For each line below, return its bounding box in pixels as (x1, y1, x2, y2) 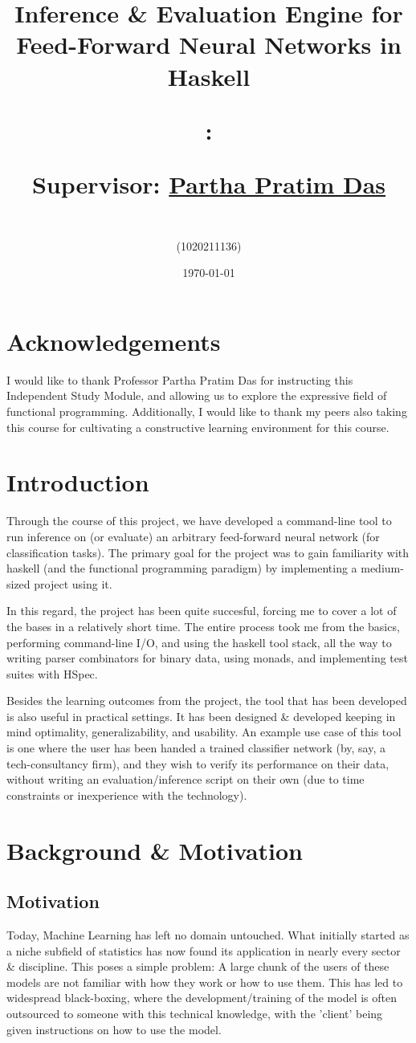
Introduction (6, 466, 149, 499)
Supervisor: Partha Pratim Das (31, 167, 386, 200)
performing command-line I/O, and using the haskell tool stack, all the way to (6, 634, 392, 650)
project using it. (34, 575, 112, 592)
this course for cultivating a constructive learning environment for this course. (6, 418, 389, 435)
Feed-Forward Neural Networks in (16, 28, 402, 61)
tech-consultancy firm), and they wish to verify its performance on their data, (6, 755, 389, 772)
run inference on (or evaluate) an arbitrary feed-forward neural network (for (6, 528, 380, 544)
